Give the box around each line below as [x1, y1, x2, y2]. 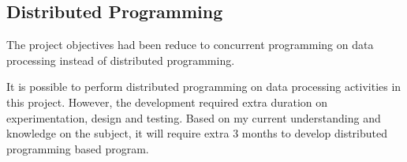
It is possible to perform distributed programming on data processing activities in [6, 78, 401, 95]
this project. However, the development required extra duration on [6, 93, 328, 110]
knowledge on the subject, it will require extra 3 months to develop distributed [6, 125, 388, 141]
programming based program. [6, 140, 149, 156]
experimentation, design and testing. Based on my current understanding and [6, 109, 381, 126]
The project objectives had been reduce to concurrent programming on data [6, 36, 374, 53]
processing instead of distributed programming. [6, 51, 235, 68]
